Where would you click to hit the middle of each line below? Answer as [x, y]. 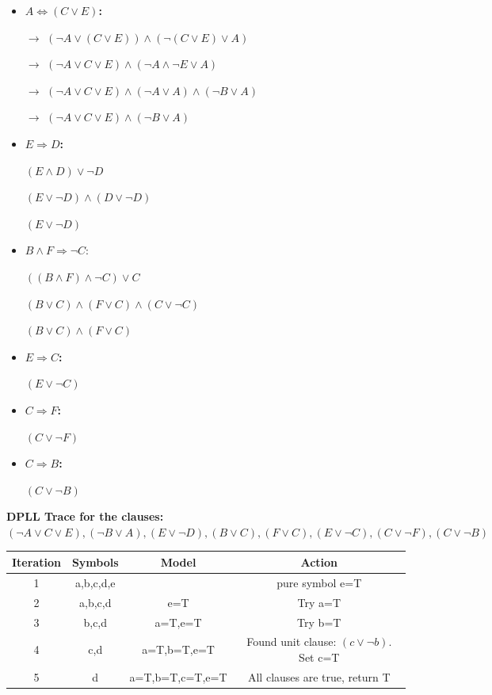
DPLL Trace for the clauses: [85, 516]
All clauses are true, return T [319, 676]
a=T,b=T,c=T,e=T [178, 676]
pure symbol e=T [319, 582]
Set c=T [319, 657]
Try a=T [319, 602]
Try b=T [319, 622]
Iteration [36, 561]
